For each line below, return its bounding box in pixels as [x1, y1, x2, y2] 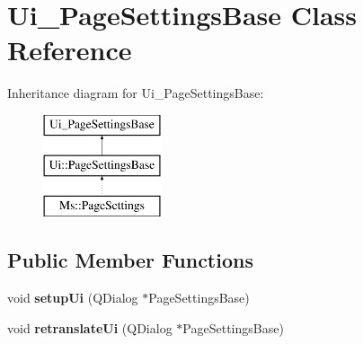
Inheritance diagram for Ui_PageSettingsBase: [7, 84, 264, 102]
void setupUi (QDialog [7, 288, 138, 307]
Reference [7, 31, 132, 68]
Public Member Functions [7, 246, 253, 274]
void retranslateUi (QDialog [7, 318, 173, 337]
